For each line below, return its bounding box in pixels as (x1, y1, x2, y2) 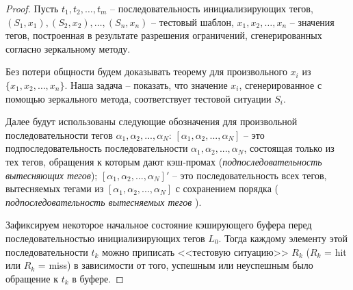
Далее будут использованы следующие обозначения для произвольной (5, 114, 298, 129)
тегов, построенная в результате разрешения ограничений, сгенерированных (5, 28, 322, 42)
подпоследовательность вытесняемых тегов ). (5, 194, 202, 209)
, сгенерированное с (239, 77, 322, 92)
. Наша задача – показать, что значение (64, 77, 228, 92)
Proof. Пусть (5, 1, 59, 15)
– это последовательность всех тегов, (172, 168, 327, 182)
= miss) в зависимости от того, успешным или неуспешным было (38, 258, 313, 272)
